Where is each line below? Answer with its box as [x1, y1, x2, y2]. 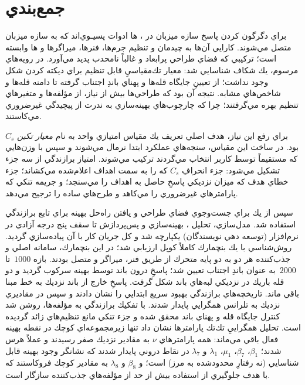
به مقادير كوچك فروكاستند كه [5, 356, 108, 369]
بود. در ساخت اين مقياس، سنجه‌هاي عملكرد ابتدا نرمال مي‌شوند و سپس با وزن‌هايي [5, 141, 299, 153]
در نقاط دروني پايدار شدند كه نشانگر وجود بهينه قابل [5, 344, 189, 356]
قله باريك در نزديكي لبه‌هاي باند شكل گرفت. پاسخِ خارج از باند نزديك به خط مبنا [5, 275, 284, 287]
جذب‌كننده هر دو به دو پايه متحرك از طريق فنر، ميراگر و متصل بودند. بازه [33, 252, 291, 264]
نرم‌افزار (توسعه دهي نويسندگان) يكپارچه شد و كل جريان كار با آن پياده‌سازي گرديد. [5, 229, 299, 241]
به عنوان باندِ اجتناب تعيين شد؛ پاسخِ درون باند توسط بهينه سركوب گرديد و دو [5, 264, 276, 276]
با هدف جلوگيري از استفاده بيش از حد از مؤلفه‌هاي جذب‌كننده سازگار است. [5, 369, 270, 381]
